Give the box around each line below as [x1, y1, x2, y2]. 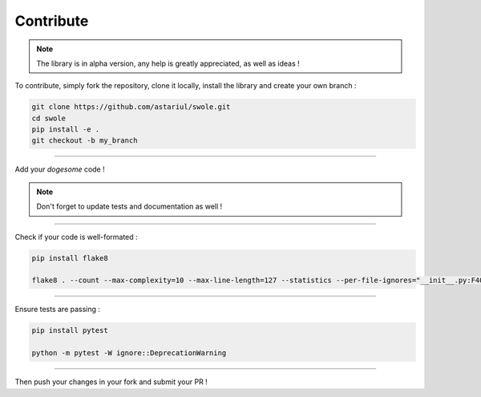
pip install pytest [31, 326, 108, 335]
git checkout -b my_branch [31, 136, 138, 145]
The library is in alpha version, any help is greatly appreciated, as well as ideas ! [36, 59, 300, 68]
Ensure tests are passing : [14, 305, 100, 314]
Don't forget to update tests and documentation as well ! [36, 201, 223, 212]
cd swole [31, 113, 67, 123]
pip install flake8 [31, 253, 108, 262]
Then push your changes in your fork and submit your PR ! [14, 377, 208, 387]
